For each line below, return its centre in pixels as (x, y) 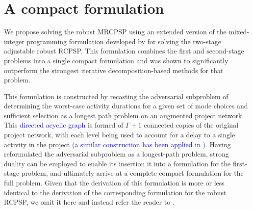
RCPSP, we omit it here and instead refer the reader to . (89, 202)
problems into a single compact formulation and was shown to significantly (116, 60)
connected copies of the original (191, 125)
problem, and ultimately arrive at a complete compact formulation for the (132, 173)
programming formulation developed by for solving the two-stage (124, 41)
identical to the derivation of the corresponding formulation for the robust (115, 192)
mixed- (239, 32)
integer (14, 41)
